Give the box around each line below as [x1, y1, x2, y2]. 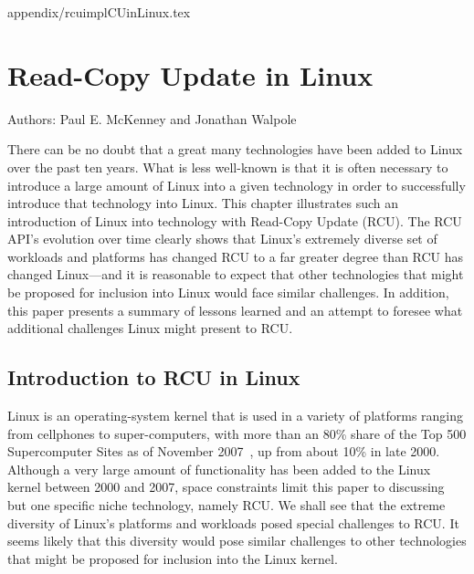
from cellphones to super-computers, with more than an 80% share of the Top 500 [7, 423, 467, 443]
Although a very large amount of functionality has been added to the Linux [7, 459, 431, 478]
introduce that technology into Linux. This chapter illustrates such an [7, 193, 399, 213]
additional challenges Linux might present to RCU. [7, 318, 293, 338]
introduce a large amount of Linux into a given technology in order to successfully [7, 175, 466, 194]
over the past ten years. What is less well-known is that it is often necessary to [7, 157, 448, 176]
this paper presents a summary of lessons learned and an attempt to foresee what [7, 300, 463, 319]
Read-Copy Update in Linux [7, 56, 374, 93]
